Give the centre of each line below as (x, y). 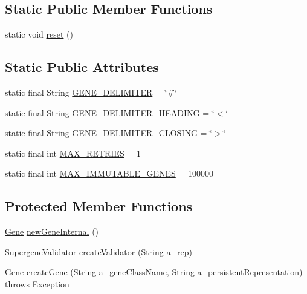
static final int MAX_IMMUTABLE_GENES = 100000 (109, 173)
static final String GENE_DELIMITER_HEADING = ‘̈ (110, 112)
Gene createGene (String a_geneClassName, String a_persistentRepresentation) (154, 272)
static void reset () (39, 34)
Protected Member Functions (99, 206)
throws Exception (37, 283)
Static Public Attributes (82, 67)
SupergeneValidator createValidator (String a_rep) (99, 251)
